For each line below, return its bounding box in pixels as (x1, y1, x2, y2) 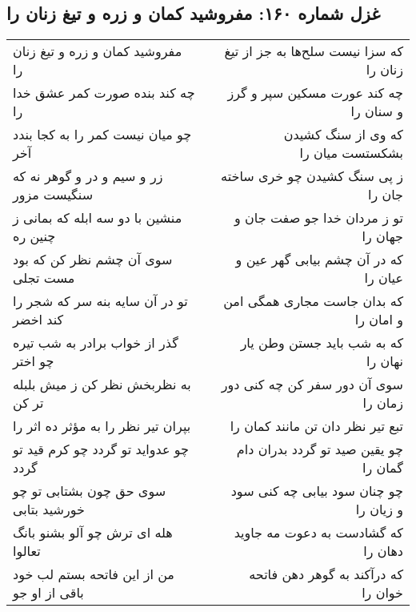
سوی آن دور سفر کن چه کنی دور (221, 375, 403, 394)
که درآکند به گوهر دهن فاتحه (249, 565, 403, 584)
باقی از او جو (13, 583, 84, 602)
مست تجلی (13, 268, 75, 288)
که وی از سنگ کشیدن (283, 125, 403, 144)
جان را (367, 185, 403, 204)
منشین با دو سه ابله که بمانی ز (13, 208, 182, 227)
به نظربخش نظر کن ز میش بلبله (13, 375, 191, 394)
